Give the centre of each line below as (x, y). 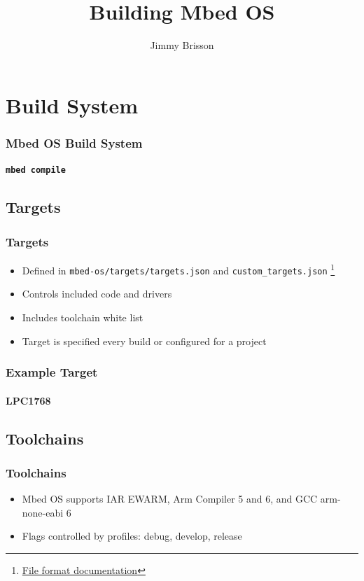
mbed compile (36, 170)
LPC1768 (28, 400)
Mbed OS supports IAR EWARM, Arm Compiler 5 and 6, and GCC (170, 499)
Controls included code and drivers (97, 294)
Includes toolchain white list (83, 317)
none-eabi (43, 512)
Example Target (52, 372)
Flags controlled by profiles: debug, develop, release (132, 536)
